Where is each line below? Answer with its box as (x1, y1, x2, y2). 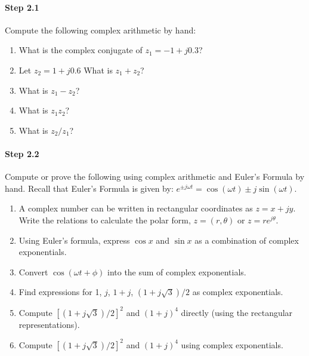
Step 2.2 (5, 147, 39, 159)
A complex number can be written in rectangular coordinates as (18, 202, 253, 214)
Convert (18, 265, 48, 278)
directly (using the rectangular (181, 306, 293, 318)
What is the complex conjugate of (18, 44, 143, 56)
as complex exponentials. (192, 286, 283, 298)
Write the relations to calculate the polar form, (18, 213, 191, 226)
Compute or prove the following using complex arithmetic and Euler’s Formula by (5, 170, 305, 183)
